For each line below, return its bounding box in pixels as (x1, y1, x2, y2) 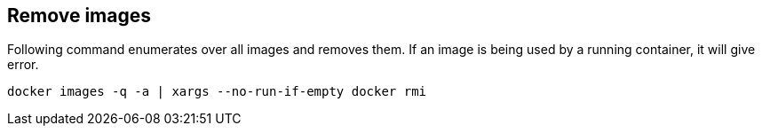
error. (7, 57, 39, 73)
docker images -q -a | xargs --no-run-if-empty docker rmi (7, 84, 427, 99)
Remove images (7, 4, 151, 27)
